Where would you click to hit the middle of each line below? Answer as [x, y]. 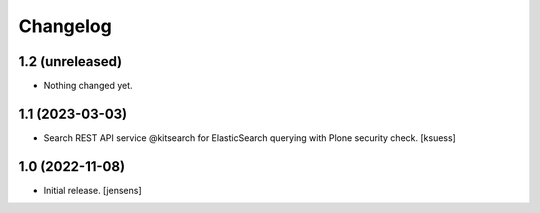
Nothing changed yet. [88, 86]
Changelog [65, 26]
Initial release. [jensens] [92, 190]
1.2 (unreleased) [70, 61]
